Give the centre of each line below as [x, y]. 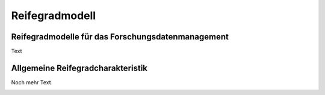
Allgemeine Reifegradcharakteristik [79, 68]
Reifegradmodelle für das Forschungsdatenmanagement [120, 37]
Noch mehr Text [31, 82]
